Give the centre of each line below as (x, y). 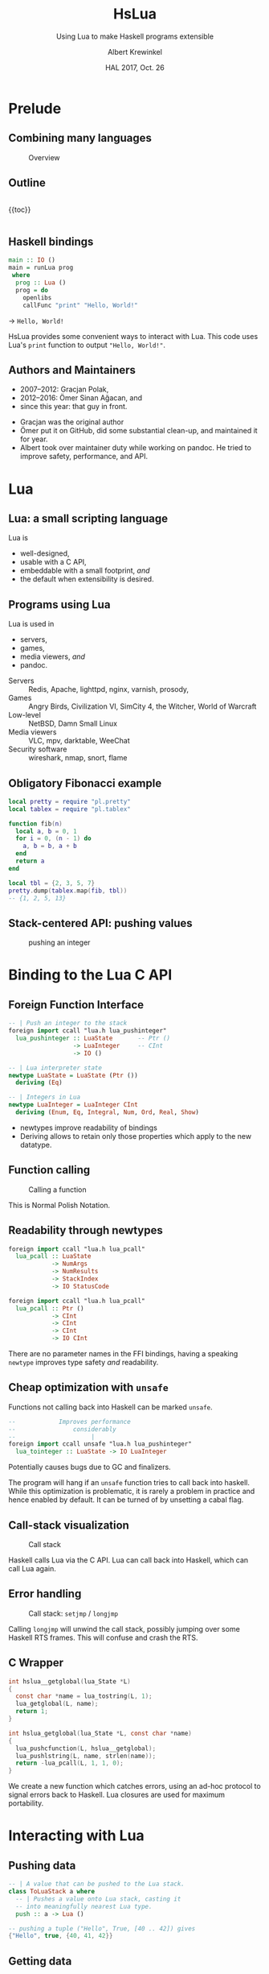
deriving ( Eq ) (39, 1083)
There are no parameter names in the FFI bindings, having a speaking (123, 1353)
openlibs (37, 298)
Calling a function (57, 1190)
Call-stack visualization (69, 1525)
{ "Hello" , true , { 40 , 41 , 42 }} (61, 1936)
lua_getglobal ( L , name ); (57, 1704)
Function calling (49, 1170)
